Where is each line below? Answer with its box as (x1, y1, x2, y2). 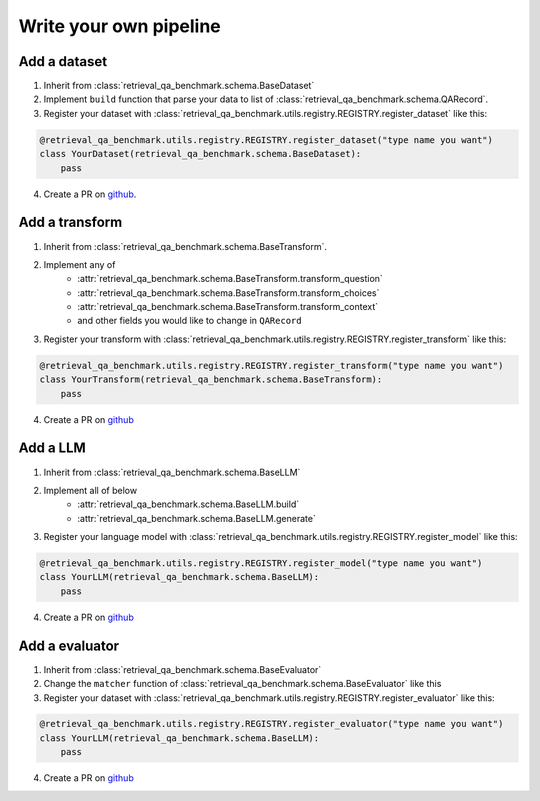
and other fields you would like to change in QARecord (77, 315, 302, 327)
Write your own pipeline (18, 15, 221, 37)
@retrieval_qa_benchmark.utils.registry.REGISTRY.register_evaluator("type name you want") (39, 718, 504, 730)
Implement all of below (43, 484, 138, 496)
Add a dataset (18, 53, 108, 70)
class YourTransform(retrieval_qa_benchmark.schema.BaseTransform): (39, 374, 383, 385)
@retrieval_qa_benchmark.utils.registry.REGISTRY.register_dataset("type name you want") (39, 134, 494, 145)
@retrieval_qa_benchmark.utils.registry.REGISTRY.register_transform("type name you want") (39, 360, 504, 371)
